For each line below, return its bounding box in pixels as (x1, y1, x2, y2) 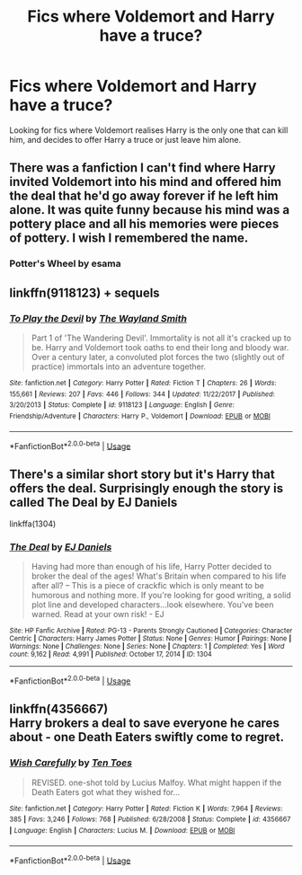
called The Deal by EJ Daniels (9, 494, 178, 509)
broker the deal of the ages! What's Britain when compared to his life (31, 570, 287, 581)
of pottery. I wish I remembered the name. (9, 231, 249, 246)
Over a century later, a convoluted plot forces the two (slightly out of (31, 351, 285, 362)
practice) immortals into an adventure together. (31, 361, 207, 372)
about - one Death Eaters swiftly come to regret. (9, 729, 285, 745)
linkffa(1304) (9, 518, 57, 529)
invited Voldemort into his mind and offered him (9, 174, 281, 190)
